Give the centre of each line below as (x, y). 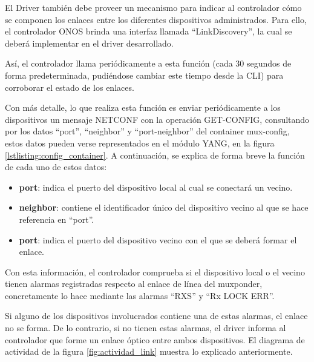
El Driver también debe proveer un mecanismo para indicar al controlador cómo (153, 7)
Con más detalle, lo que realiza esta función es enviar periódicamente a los (143, 107)
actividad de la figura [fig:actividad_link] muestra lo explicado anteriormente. (149, 351)
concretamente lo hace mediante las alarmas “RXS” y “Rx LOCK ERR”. (140, 295)
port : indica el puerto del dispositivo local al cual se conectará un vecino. (156, 187)
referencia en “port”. (57, 219)
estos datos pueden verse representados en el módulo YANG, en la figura (140, 143)
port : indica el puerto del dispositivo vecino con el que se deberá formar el (158, 239)
